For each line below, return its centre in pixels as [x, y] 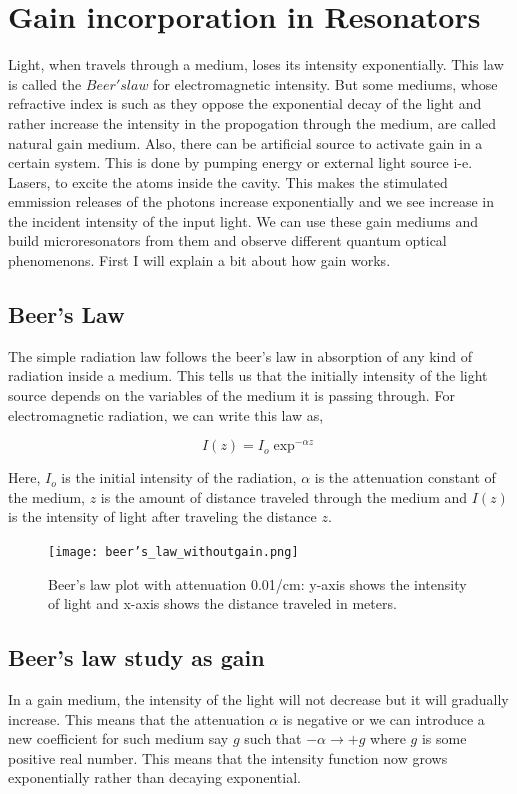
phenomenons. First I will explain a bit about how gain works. [199, 260]
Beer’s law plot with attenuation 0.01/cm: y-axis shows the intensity [257, 583]
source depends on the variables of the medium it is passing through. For [231, 395]
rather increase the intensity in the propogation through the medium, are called [252, 122]
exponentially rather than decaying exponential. [154, 777]
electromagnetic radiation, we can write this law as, [166, 414]
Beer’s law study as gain [136, 657]
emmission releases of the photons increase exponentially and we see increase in [251, 201]
